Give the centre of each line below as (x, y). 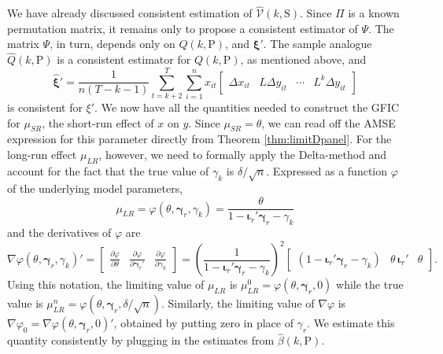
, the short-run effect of (98, 122)
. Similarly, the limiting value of (238, 303)
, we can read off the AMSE (329, 122)
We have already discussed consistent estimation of (130, 13)
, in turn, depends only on (113, 44)
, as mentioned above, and (303, 59)
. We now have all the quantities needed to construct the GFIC (247, 107)
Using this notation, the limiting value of (106, 284)
